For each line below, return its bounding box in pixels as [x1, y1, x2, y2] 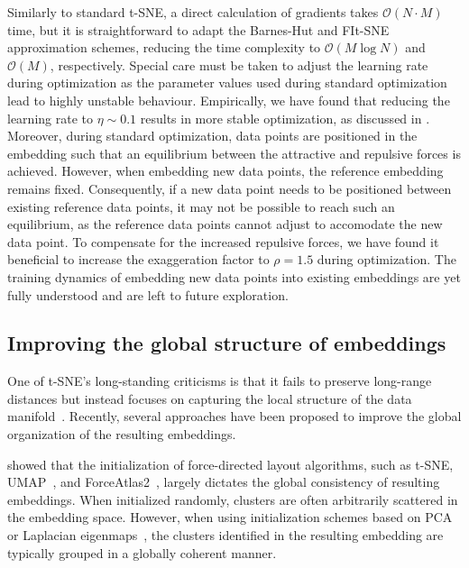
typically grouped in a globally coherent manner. [7, 543, 277, 562]
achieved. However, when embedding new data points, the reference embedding [7, 161, 444, 180]
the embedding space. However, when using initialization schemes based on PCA [7, 508, 453, 527]
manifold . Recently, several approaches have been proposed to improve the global [7, 407, 462, 426]
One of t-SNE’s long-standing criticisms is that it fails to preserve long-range [7, 371, 432, 390]
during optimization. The [317, 250, 456, 269]
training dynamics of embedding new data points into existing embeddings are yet [7, 267, 461, 286]
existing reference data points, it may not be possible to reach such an [7, 197, 395, 215]
